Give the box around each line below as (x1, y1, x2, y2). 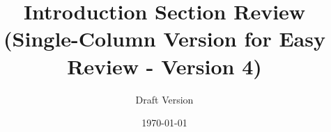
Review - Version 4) (67, 51, 262, 80)
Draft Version (135, 92, 194, 106)
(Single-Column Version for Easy (3, 24, 325, 53)
